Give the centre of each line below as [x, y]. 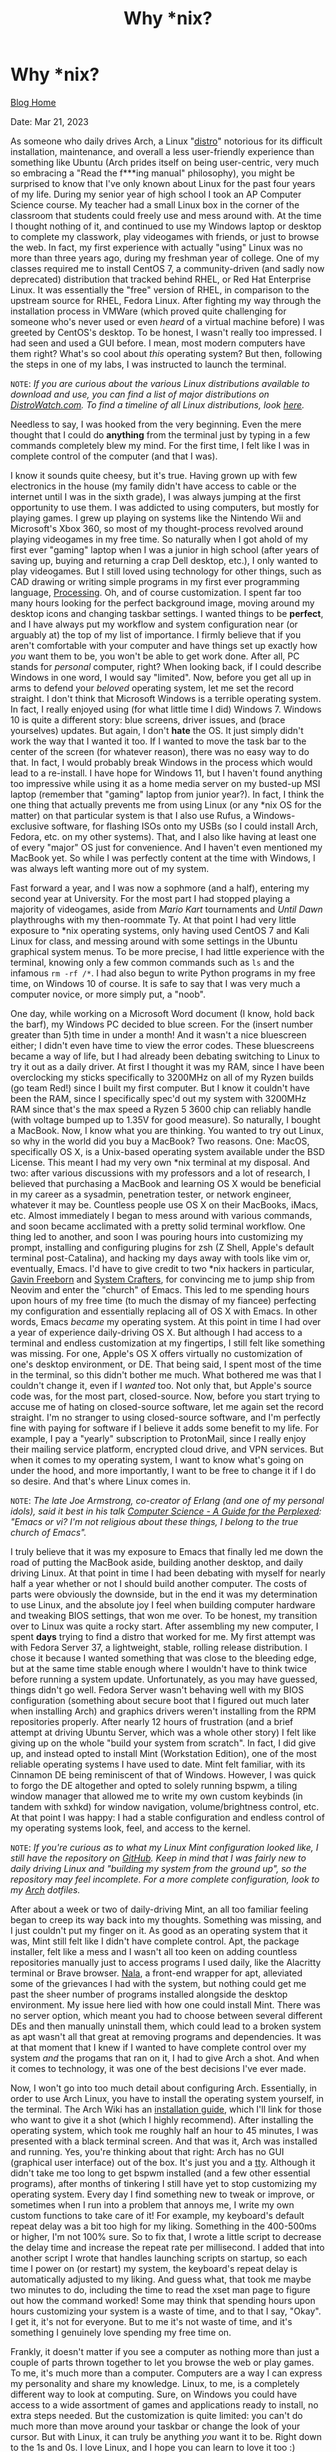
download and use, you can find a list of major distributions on [140, 394]
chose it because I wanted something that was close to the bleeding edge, [163, 1658]
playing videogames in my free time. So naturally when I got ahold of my [159, 539]
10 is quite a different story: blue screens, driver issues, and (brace [148, 719]
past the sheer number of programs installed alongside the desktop [149, 1994]
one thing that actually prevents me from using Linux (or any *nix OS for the [166, 804]
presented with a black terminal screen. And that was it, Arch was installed [164, 2141]
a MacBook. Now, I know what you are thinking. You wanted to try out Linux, [167, 1130]
